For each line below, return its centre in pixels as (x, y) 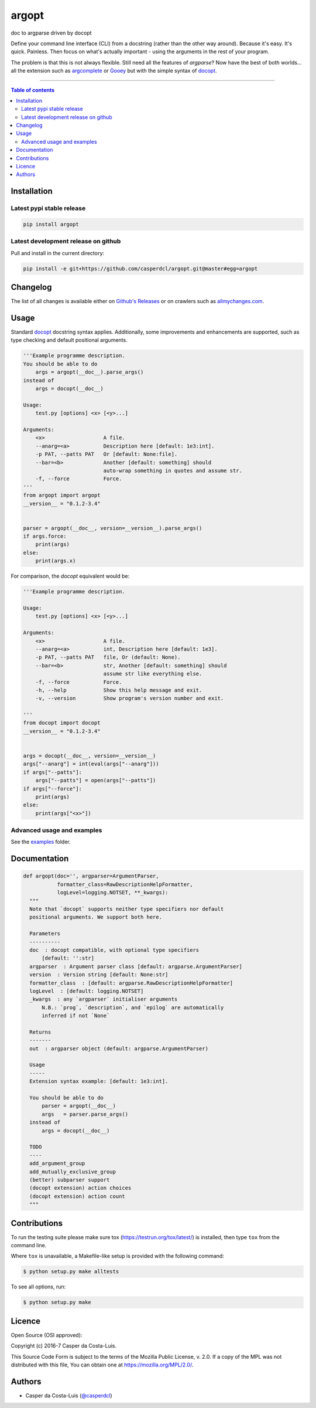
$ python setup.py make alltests (71, 1272)
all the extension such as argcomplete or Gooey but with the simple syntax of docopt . (114, 71)
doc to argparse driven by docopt (51, 33)
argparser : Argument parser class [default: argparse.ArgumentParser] (136, 966)
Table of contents (33, 90)
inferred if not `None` (76, 1016)
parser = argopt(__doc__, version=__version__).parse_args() (113, 528)
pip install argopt (51, 224)
